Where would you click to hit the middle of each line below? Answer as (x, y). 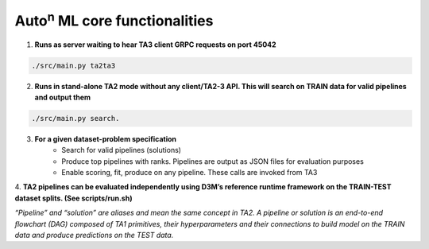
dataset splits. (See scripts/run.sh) (73, 198)
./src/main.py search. (75, 118)
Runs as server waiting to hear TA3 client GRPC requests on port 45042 (156, 45)
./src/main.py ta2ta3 (73, 65)
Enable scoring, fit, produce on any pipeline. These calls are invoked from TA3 (189, 173)
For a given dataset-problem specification (105, 138)
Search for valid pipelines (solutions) (122, 150)
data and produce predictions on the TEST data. (94, 235)
